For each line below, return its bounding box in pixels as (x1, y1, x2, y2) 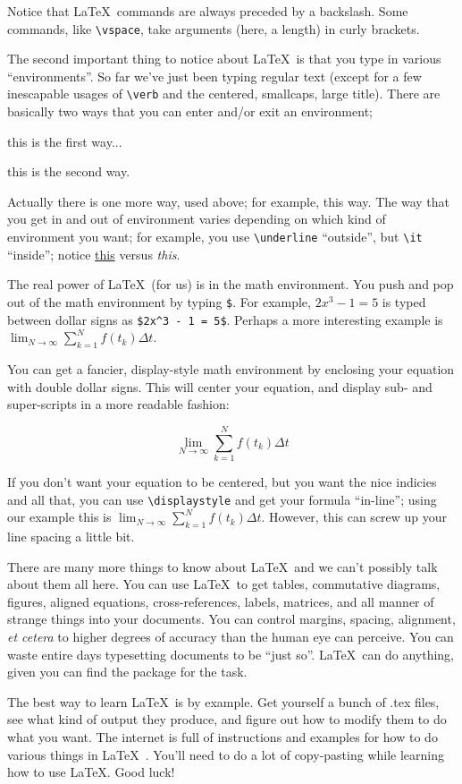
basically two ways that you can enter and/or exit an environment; (7, 102, 373, 121)
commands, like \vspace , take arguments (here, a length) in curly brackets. (7, 19, 420, 38)
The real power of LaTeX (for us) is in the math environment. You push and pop (7, 275, 454, 294)
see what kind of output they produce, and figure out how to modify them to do (7, 710, 447, 729)
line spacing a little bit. (7, 526, 135, 545)
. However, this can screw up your (261, 507, 448, 526)
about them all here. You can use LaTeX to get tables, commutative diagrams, (7, 575, 441, 593)
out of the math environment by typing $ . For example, (7, 292, 311, 311)
